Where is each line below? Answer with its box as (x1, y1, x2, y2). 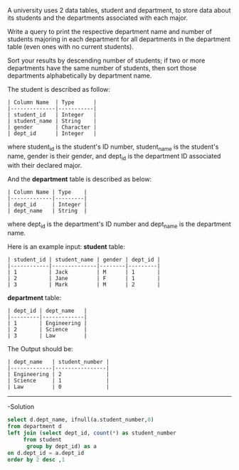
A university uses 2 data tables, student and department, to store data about (7, 6, 231, 14)
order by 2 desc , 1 (7, 456, 65, 463)
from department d (7, 423, 62, 430)
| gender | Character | (7, 124, 97, 131)
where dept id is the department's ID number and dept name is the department (7, 220, 231, 230)
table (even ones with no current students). (7, 43, 134, 50)
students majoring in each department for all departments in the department (7, 35, 231, 43)
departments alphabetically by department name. (7, 71, 152, 80)
